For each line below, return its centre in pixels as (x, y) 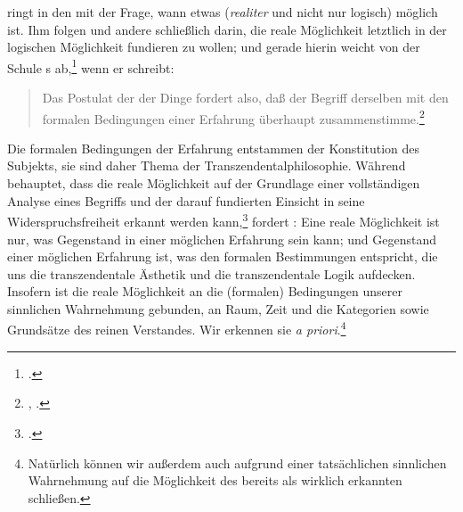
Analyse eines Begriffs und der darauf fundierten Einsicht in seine (186, 200)
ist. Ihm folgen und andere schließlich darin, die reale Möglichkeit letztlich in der (227, 29)
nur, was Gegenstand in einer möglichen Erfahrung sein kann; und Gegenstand (222, 239)
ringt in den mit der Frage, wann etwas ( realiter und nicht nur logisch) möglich (223, 12)
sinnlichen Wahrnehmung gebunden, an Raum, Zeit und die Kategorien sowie (218, 308)
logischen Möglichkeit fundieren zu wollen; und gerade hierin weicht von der (214, 47)
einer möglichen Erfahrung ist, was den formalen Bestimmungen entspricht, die (223, 256)
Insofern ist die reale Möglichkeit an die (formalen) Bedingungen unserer (205, 291)
